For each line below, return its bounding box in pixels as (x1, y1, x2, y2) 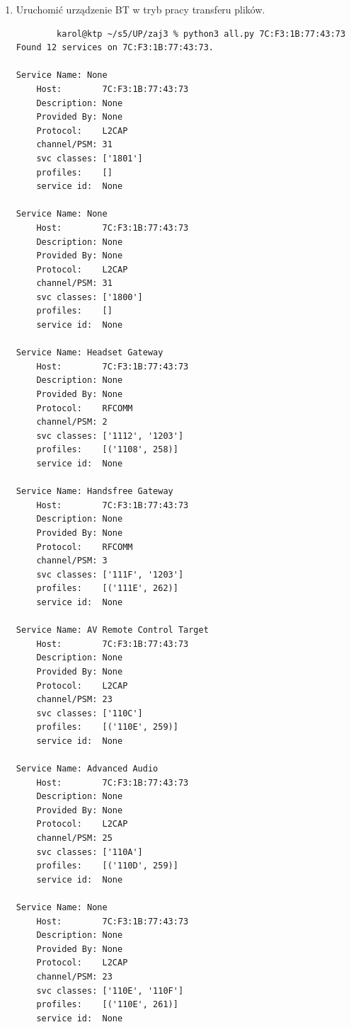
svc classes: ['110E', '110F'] (36, 985, 184, 996)
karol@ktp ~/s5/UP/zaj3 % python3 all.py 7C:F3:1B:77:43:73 (57, 28, 346, 39)
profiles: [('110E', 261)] (36, 999, 178, 1010)
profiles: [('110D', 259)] (36, 861, 178, 871)
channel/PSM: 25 (36, 833, 113, 844)
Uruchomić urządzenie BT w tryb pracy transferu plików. (16, 2, 265, 16)
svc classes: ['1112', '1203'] (36, 430, 184, 441)
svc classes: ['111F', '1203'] (36, 569, 184, 580)
